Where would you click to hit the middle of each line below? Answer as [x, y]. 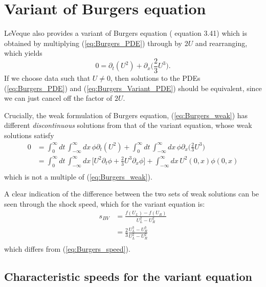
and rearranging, [221, 43]
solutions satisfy [29, 135]
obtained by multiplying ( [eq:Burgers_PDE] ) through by [93, 43]
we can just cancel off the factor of [58, 98]
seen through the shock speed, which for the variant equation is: [105, 203]
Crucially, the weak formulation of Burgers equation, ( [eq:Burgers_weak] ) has [126, 115]
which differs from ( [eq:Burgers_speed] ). [67, 248]
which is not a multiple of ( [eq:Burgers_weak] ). [78, 176]
